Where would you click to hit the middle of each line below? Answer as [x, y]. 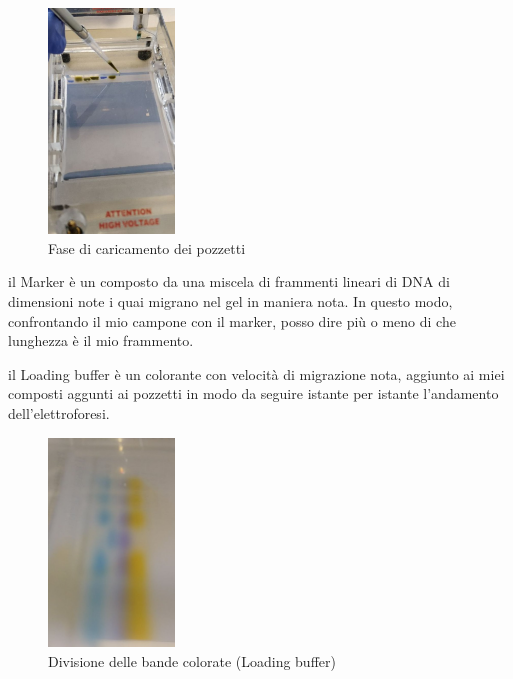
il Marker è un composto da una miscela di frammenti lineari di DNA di [229, 281]
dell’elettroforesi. [59, 412]
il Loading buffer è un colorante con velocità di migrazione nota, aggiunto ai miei [256, 373]
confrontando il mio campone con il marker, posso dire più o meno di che [232, 320]
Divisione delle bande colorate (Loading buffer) [192, 660]
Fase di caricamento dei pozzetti [147, 247]
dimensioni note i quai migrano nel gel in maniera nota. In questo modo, [230, 300]
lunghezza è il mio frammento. [101, 340]
